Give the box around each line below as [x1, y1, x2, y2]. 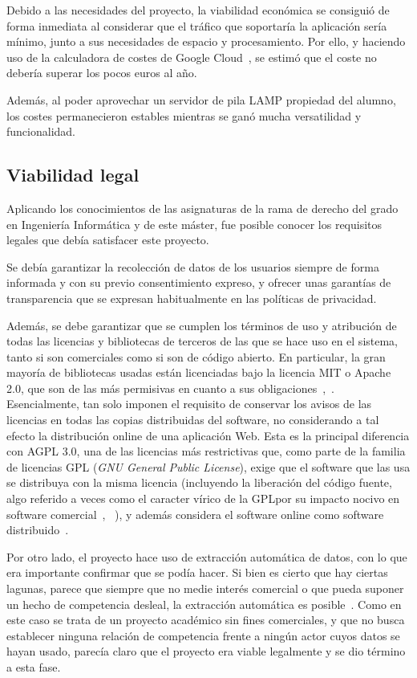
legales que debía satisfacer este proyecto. [6, 231, 209, 248]
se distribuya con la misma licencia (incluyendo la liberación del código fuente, [6, 474, 392, 491]
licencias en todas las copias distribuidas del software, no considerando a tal [6, 411, 379, 428]
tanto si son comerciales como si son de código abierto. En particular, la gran [6, 348, 386, 365]
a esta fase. [6, 658, 61, 675]
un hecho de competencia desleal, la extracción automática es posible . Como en [6, 595, 402, 612]
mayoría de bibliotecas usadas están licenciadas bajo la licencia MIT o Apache [6, 364, 391, 381]
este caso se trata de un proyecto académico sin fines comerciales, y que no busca [6, 611, 405, 628]
